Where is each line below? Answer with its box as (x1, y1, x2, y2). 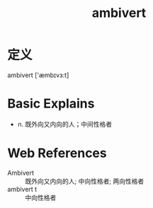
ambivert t (7, 185, 38, 193)
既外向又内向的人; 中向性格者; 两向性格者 (25, 177, 144, 185)
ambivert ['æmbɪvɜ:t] (7, 71, 69, 79)
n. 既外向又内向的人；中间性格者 (17, 120, 113, 128)
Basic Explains (7, 96, 95, 112)
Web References (7, 145, 108, 161)
